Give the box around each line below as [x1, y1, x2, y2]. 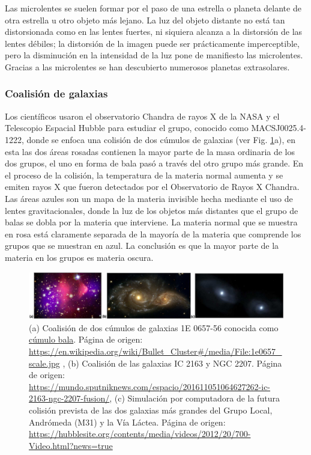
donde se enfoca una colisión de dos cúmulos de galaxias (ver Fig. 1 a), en [26, 133, 295, 145]
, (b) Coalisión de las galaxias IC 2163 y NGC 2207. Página [62, 356, 282, 369]
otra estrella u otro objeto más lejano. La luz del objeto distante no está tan [5, 13, 285, 26]
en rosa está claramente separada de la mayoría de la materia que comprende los [5, 227, 301, 240]
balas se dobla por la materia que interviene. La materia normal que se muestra [5, 216, 298, 228]
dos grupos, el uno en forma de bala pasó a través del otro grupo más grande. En [5, 157, 304, 169]
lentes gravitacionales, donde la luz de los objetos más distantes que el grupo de [5, 204, 298, 216]
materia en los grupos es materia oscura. [5, 251, 154, 263]
